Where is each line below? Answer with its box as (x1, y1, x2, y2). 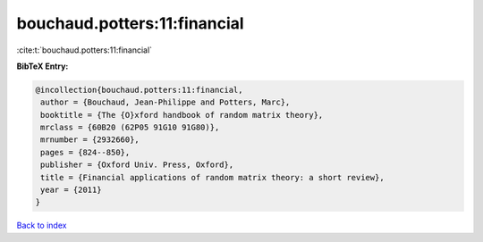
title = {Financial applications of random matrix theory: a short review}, (40, 172, 385, 182)
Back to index (16, 220, 67, 231)
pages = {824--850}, (40, 147, 131, 157)
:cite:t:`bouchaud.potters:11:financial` (16, 45, 152, 55)
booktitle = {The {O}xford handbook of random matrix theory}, (40, 110, 324, 120)
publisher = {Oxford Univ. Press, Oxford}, (40, 160, 234, 170)
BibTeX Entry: (16, 61, 69, 71)
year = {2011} (40, 185, 102, 196)
